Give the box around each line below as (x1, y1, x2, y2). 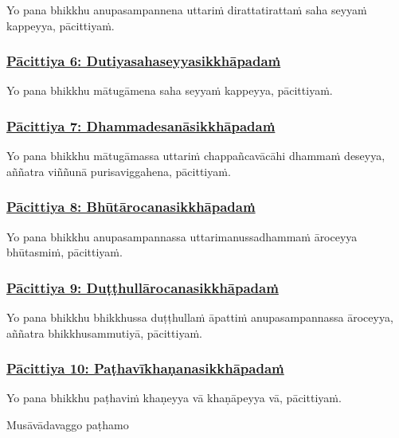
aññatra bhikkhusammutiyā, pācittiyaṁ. (6, 324, 202, 341)
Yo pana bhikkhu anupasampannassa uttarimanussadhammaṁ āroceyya (6, 228, 358, 244)
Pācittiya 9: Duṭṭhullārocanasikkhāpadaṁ (6, 277, 279, 297)
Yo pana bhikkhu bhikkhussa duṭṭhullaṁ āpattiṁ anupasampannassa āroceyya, (6, 309, 393, 326)
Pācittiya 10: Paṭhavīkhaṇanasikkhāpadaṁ (6, 358, 284, 378)
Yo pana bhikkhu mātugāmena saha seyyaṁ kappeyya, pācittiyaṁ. (6, 82, 333, 99)
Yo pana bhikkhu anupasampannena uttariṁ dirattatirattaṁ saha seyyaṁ (6, 2, 367, 18)
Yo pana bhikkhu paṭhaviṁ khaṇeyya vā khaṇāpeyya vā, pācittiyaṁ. (6, 389, 342, 406)
